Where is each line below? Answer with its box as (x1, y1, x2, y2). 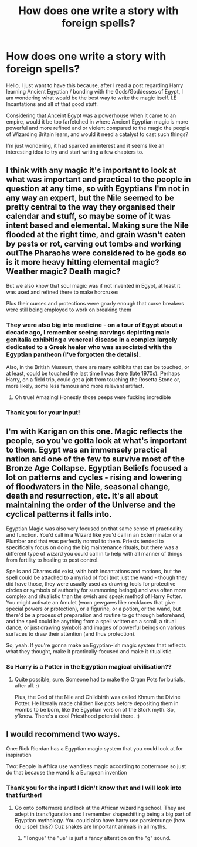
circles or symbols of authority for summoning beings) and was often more (6, 586, 187, 593)
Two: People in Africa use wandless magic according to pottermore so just (6, 762, 186, 769)
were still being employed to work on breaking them (6, 306, 132, 313)
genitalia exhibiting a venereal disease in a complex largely (6, 336, 178, 344)
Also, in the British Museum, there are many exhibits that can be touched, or (6, 364, 189, 371)
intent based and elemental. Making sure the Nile (6, 221, 189, 231)
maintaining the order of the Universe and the (6, 500, 176, 510)
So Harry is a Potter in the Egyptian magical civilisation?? (6, 662, 172, 670)
